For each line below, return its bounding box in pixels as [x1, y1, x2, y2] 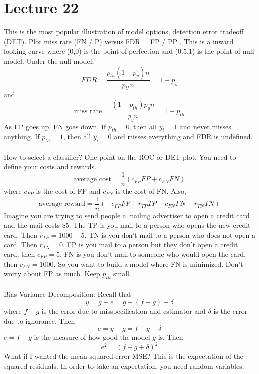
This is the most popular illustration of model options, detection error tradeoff [4, 26, 244, 37]
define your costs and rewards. [4, 161, 97, 172]
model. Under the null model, [4, 55, 94, 66]
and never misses [179, 121, 231, 131]
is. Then [158, 332, 183, 342]
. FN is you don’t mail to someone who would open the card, [60, 249, 246, 259]
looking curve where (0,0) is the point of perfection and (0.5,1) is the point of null [4, 46, 254, 56]
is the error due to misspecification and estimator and [41, 306, 206, 316]
